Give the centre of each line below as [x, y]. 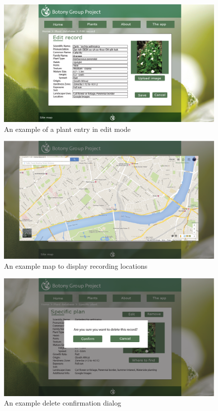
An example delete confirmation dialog [63, 403]
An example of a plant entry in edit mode [67, 129]
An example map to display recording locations [76, 265]
